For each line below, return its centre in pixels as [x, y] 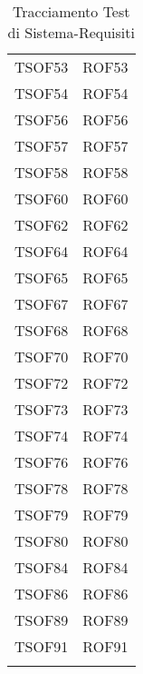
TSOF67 [42, 304]
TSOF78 [42, 488]
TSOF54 [42, 93]
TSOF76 [42, 462]
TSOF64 [42, 251]
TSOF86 [42, 594]
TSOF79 [42, 515]
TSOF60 [42, 198]
